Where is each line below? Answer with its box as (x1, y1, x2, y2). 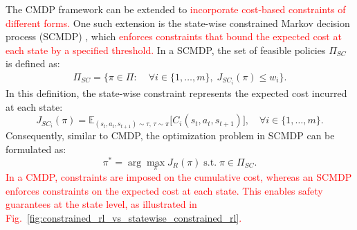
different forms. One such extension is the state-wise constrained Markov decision (6, 15, 350, 30)
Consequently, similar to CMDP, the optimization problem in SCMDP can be (6, 128, 335, 143)
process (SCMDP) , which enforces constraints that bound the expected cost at (6, 29, 342, 44)
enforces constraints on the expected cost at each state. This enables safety (6, 183, 323, 197)
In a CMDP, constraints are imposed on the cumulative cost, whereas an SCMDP (6, 169, 352, 184)
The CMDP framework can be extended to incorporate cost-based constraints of (6, 2, 346, 16)
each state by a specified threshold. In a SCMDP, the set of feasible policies (6, 42, 326, 57)
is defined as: (6, 56, 60, 71)
